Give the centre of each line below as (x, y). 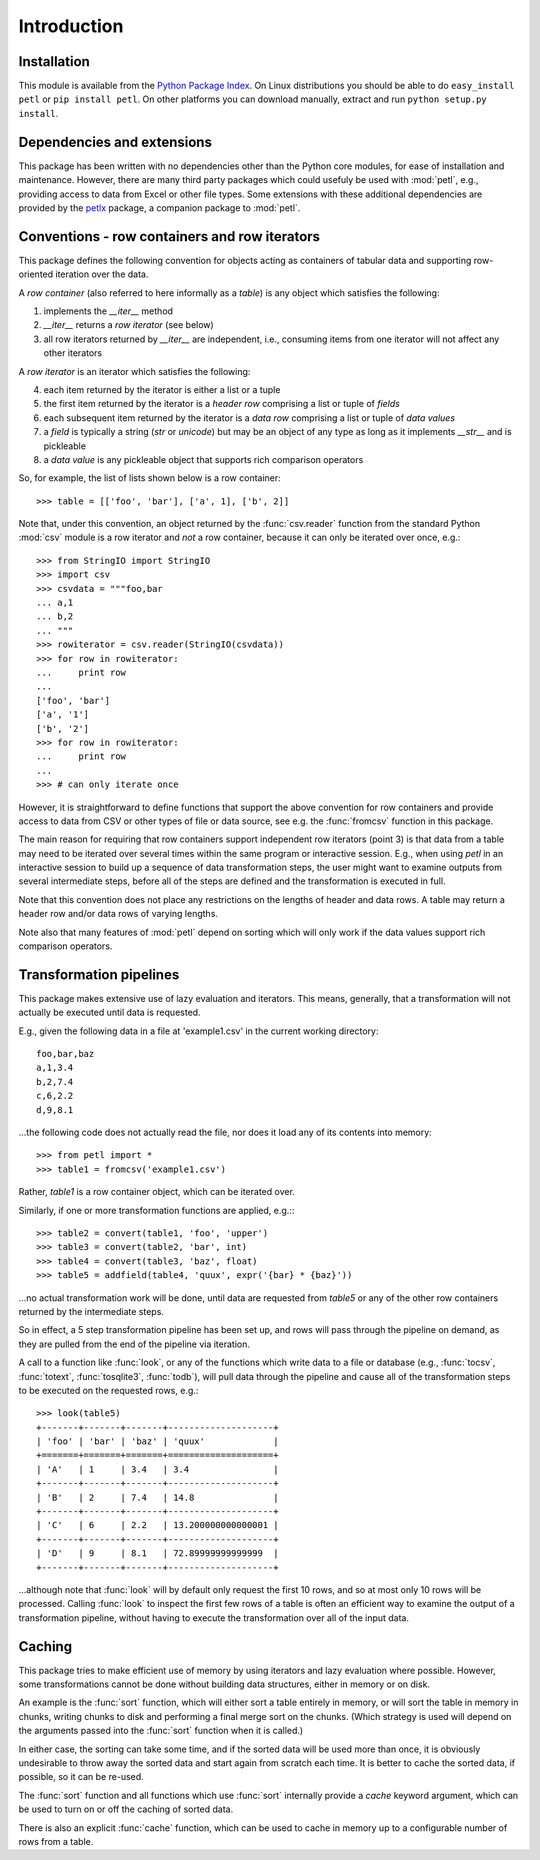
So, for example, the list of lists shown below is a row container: (150, 478)
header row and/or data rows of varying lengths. (118, 914)
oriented (36, 274)
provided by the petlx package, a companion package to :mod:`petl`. (159, 207)
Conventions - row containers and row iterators (169, 236)
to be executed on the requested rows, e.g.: (108, 1390)
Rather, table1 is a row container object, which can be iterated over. (156, 1192)
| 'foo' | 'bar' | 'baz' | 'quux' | (157, 1441)
